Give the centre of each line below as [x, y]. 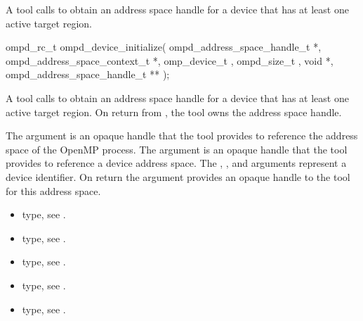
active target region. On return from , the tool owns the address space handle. [174, 112]
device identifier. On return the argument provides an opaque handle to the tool [178, 176]
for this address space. [53, 190]
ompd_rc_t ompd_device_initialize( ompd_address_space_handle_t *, [164, 47]
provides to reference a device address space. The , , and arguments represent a [176, 163]
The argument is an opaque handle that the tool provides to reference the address [182, 136]
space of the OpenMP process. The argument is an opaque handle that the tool [177, 149]
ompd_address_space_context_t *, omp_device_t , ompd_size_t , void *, [170, 60]
